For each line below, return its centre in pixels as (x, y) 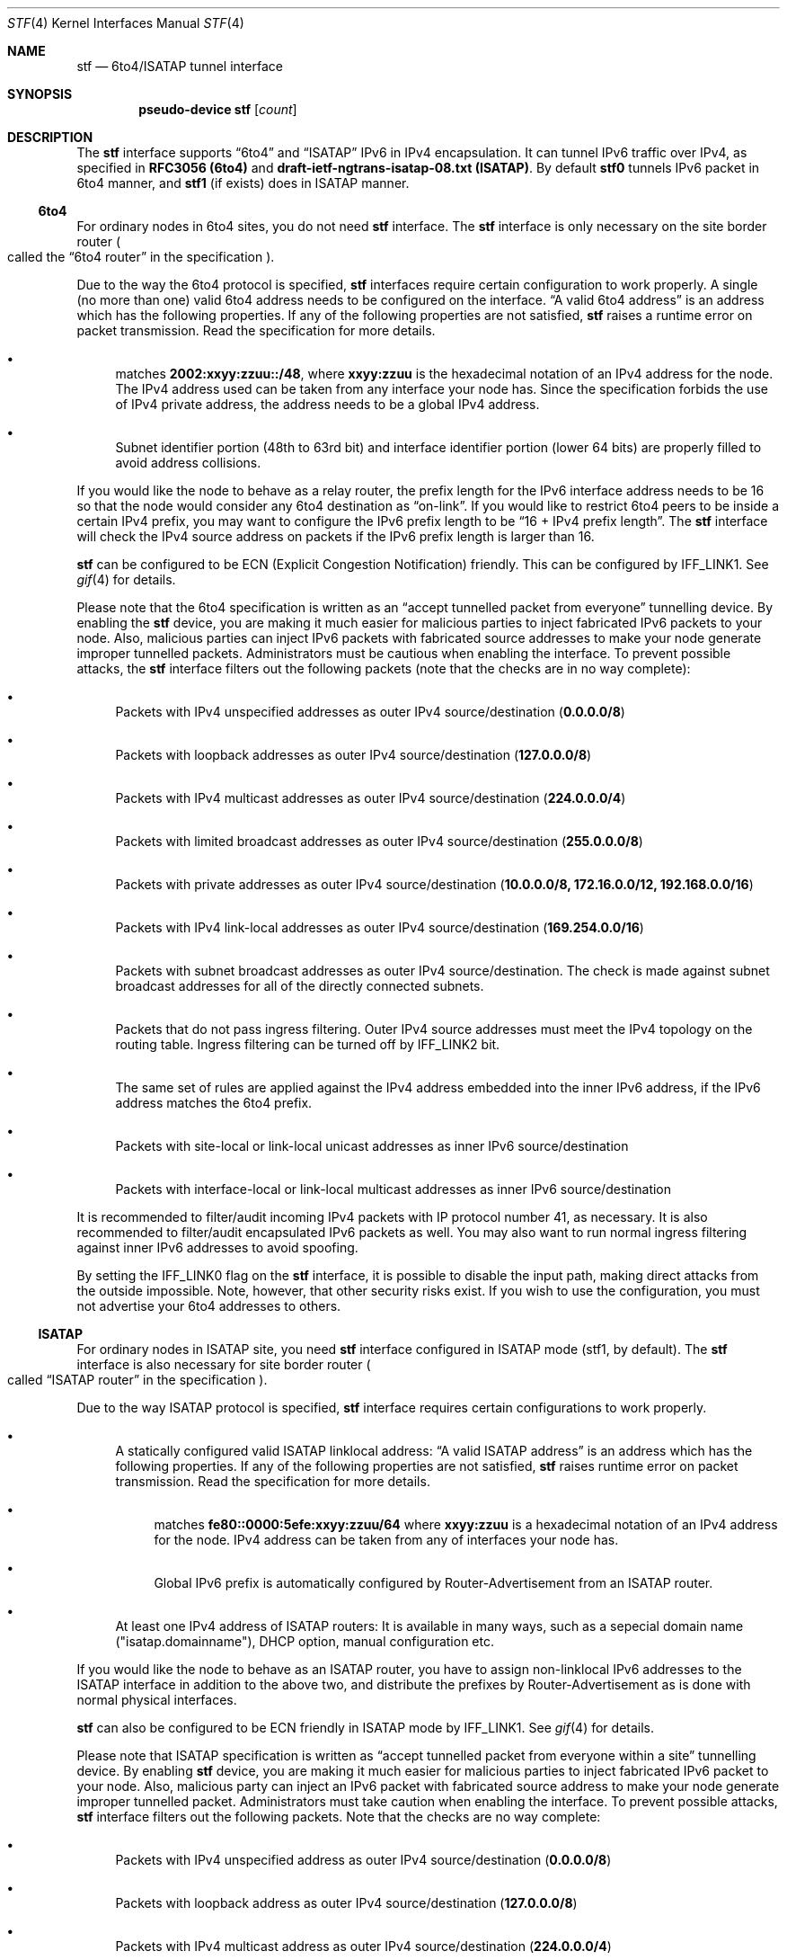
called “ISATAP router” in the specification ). (137, 1380)
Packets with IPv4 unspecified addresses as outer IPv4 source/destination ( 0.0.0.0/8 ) (370, 712)
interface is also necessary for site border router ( (224, 1364)
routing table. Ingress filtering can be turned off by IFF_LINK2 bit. (308, 1044)
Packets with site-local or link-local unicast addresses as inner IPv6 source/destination (372, 1146)
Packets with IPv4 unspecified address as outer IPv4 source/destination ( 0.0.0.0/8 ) (363, 1860)
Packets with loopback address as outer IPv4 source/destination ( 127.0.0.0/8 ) (346, 1903)
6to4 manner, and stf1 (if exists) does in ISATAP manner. (243, 183)
